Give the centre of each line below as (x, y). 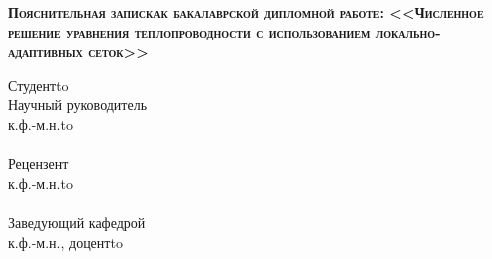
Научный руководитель (78, 104)
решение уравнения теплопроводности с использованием (189, 31)
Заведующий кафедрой (77, 221)
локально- (408, 31)
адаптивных (45, 51)
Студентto (38, 84)
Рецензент (38, 163)
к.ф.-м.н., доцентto (65, 241)
